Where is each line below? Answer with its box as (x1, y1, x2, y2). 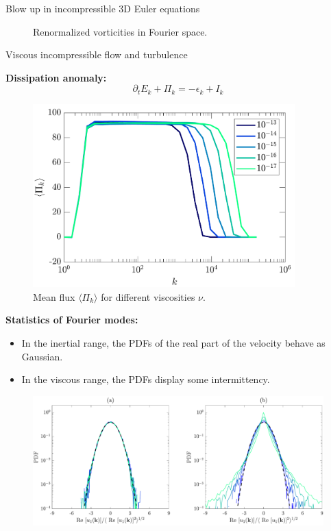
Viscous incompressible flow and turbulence (5, 47, 188, 62)
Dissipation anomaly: (5, 70, 107, 84)
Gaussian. (21, 349, 63, 363)
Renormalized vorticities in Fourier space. (33, 24, 208, 38)
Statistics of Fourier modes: (5, 312, 138, 327)
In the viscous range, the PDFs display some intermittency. (21, 372, 270, 386)
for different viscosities (101, 289, 195, 304)
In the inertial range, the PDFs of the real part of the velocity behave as (21, 336, 326, 350)
